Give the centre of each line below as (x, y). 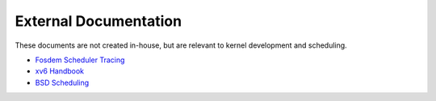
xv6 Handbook (60, 71)
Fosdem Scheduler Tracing (80, 60)
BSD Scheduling (62, 82)
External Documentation (98, 21)
